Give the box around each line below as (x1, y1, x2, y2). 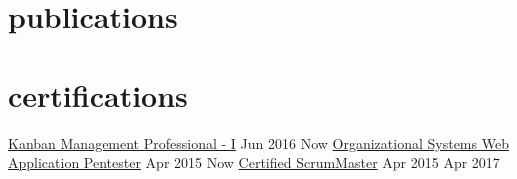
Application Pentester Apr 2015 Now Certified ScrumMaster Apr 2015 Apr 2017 (8, 152, 500, 173)
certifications (8, 74, 188, 115)
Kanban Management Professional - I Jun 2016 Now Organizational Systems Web (8, 132, 509, 153)
